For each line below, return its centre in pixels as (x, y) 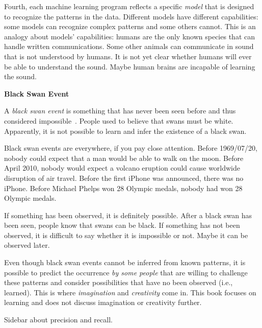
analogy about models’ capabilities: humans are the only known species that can (129, 36)
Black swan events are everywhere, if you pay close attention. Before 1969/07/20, (131, 148)
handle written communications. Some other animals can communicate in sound (129, 46)
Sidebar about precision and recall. (58, 320)
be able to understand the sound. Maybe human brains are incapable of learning (130, 66)
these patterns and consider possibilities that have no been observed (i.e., (119, 282)
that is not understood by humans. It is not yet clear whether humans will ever (128, 56)
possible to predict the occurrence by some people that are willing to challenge (126, 272)
